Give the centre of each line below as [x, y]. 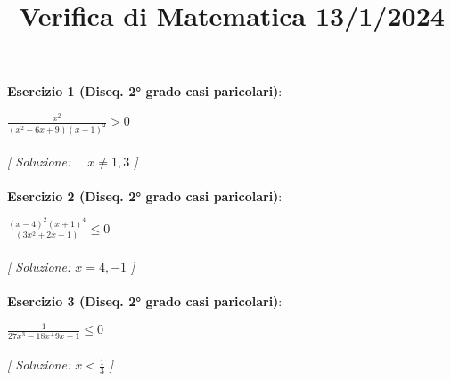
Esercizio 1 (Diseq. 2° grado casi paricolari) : [145, 91]
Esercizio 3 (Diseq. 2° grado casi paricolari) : [145, 301]
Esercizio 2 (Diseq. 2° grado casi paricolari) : [145, 195]
